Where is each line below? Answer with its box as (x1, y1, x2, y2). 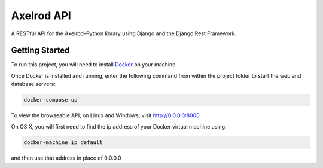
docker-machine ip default (23, 139, 103, 146)
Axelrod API (11, 9, 71, 22)
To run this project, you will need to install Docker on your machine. (11, 61, 178, 68)
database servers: (11, 81, 56, 88)
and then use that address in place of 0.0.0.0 (11, 154, 122, 161)
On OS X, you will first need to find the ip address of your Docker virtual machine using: (11, 123, 227, 130)
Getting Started (11, 45, 70, 56)
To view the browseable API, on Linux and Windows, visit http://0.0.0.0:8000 (11, 112, 200, 119)
